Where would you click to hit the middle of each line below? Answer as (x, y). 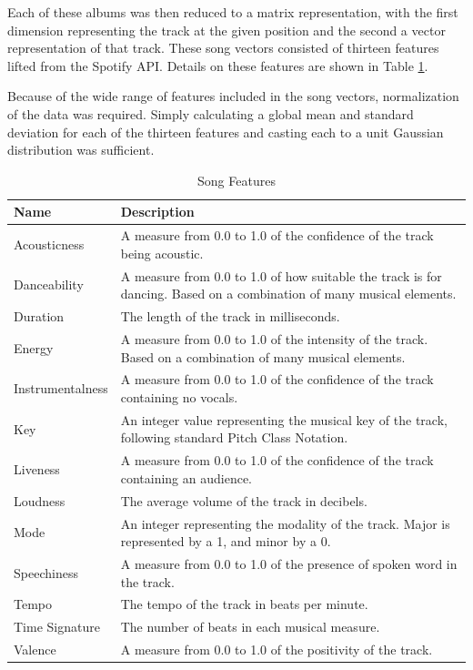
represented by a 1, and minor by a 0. (226, 541)
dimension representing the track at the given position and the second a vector (226, 30)
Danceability (49, 284)
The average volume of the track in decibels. (244, 500)
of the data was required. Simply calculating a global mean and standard (211, 113)
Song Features (236, 180)
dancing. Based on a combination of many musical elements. (288, 294)
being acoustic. (162, 253)
